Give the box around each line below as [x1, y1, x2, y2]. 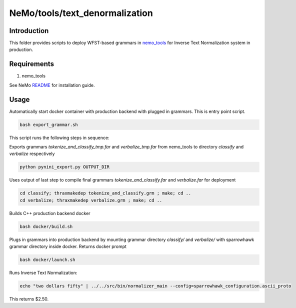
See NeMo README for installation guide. [9, 82, 95, 88]
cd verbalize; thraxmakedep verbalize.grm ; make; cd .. [19, 197, 162, 203]
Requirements [9, 60, 54, 68]
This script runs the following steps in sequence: [9, 134, 109, 140]
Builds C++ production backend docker [9, 210, 90, 216]
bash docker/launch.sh [19, 257, 75, 262]
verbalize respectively [9, 150, 55, 157]
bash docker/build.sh [19, 223, 73, 229]
